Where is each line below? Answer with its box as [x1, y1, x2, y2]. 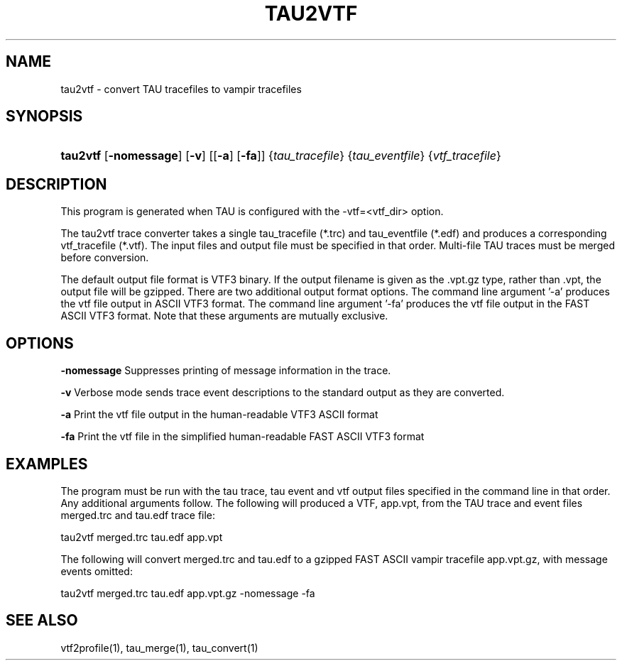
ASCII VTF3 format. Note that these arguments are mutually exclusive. [60, 310, 388, 322]
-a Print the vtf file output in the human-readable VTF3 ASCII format [60, 408, 378, 421]
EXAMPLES [6, 454, 88, 473]
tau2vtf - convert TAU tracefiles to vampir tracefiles [60, 82, 302, 95]
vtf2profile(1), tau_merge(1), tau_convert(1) [60, 641, 258, 654]
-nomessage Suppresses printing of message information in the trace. [60, 364, 391, 377]
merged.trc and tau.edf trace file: [60, 508, 216, 521]
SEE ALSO [6, 611, 78, 630]
